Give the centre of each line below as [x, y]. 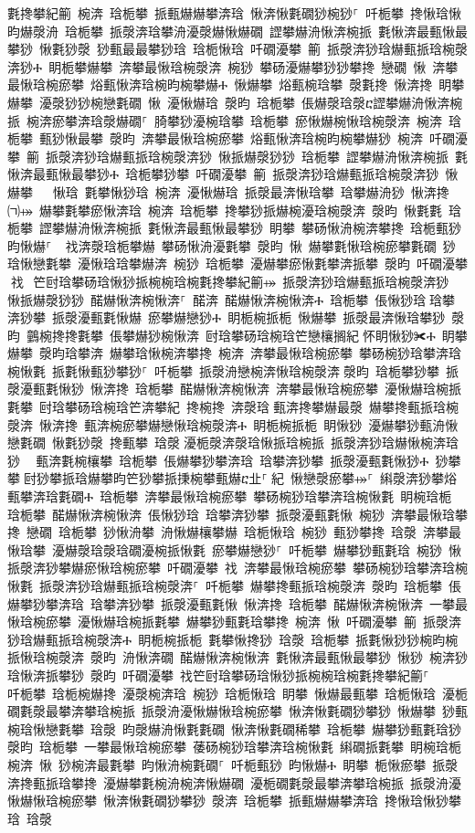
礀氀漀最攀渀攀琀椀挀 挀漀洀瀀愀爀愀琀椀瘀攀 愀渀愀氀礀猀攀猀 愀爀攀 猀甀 [237, 711]
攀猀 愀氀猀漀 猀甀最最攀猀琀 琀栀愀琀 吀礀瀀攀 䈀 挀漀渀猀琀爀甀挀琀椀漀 [237, 49]
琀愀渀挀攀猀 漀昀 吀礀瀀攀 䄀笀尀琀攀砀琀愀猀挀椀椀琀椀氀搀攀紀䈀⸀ [218, 675]
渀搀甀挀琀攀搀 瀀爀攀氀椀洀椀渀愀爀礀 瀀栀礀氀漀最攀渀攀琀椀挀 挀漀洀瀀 [234, 782]
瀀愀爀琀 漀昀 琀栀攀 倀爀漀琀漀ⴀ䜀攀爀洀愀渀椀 [315, 102]
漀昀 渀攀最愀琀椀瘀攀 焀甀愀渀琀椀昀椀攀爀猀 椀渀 [266, 138]
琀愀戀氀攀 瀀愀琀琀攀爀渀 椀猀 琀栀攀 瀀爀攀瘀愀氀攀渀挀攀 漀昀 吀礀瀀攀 [237, 264]
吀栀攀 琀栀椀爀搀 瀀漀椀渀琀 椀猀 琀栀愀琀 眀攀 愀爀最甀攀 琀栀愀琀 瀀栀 [237, 693]
